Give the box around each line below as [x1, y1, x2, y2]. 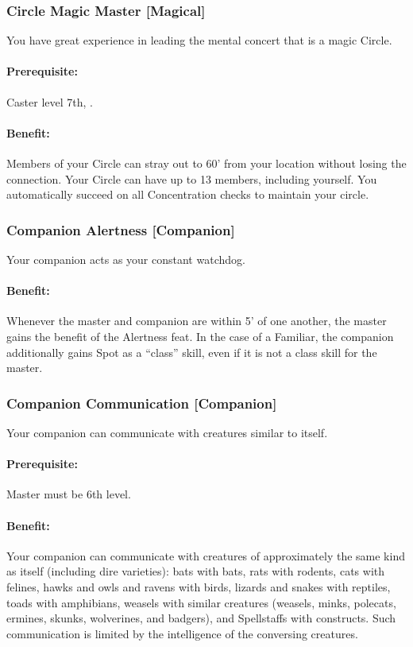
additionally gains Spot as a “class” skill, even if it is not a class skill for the [6, 343, 377, 360]
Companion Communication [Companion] [6, 393, 277, 413]
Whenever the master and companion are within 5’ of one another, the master [6, 312, 387, 329]
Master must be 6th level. [6, 486, 131, 502]
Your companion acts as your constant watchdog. [6, 251, 245, 267]
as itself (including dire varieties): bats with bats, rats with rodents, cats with [6, 563, 384, 579]
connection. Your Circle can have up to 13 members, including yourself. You [6, 170, 377, 187]
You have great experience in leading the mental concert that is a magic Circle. [6, 32, 392, 48]
